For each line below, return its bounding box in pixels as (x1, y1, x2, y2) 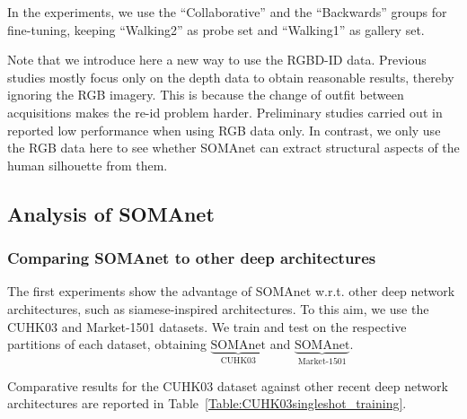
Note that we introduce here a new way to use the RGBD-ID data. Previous (7, 50, 427, 69)
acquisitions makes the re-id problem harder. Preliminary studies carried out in (7, 102, 443, 121)
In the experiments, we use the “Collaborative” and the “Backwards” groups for (7, 3, 447, 21)
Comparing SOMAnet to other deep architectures (7, 247, 376, 269)
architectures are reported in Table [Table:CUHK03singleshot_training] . (7, 394, 407, 413)
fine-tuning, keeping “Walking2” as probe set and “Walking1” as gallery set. (7, 20, 425, 39)
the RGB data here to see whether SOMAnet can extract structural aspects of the (7, 138, 460, 157)
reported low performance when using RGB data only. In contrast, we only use (7, 120, 441, 139)
